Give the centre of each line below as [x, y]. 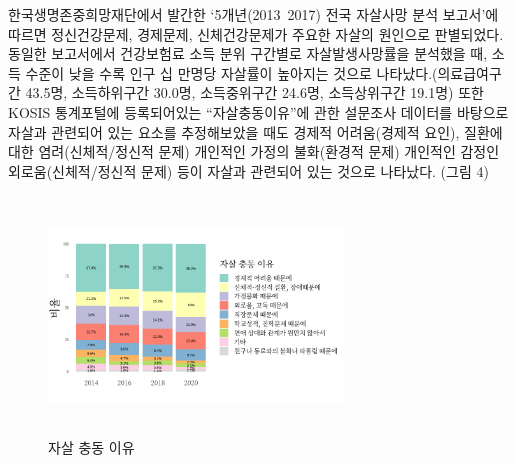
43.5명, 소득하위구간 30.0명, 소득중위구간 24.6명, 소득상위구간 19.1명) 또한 [254, 92]
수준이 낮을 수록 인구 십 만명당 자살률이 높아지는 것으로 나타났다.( [231, 72]
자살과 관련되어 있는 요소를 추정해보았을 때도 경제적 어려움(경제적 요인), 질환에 [255, 131]
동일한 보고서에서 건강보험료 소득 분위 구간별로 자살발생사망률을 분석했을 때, [248, 53]
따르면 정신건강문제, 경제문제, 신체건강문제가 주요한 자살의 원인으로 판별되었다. [256, 33]
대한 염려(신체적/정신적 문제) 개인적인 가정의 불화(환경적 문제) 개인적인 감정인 [254, 151]
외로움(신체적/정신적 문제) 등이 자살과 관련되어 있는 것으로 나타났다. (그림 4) [248, 170]
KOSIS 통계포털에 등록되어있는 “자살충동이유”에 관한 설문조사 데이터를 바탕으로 [258, 111]
